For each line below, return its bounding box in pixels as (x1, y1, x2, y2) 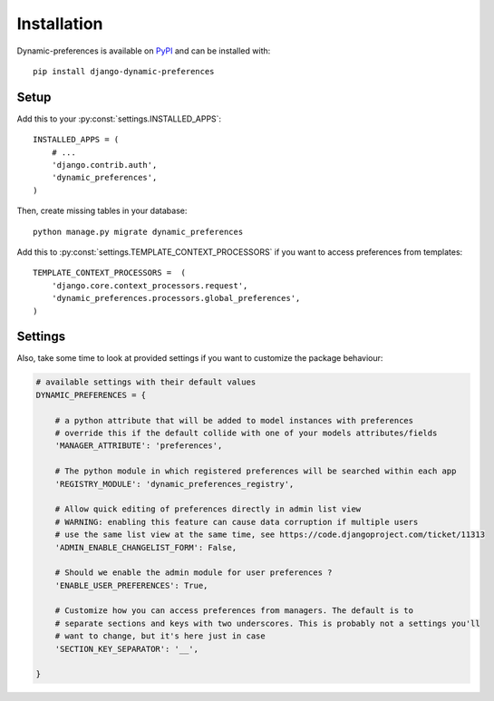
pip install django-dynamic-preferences (33, 66, 215, 76)
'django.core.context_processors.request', (51, 280, 248, 290)
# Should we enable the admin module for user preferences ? (54, 568, 333, 578)
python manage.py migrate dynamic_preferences (33, 227, 244, 237)
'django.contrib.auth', (51, 160, 158, 170)
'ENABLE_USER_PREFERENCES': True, (54, 580, 208, 590)
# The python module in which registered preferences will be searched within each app (54, 466, 457, 476)
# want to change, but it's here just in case (54, 631, 266, 641)
